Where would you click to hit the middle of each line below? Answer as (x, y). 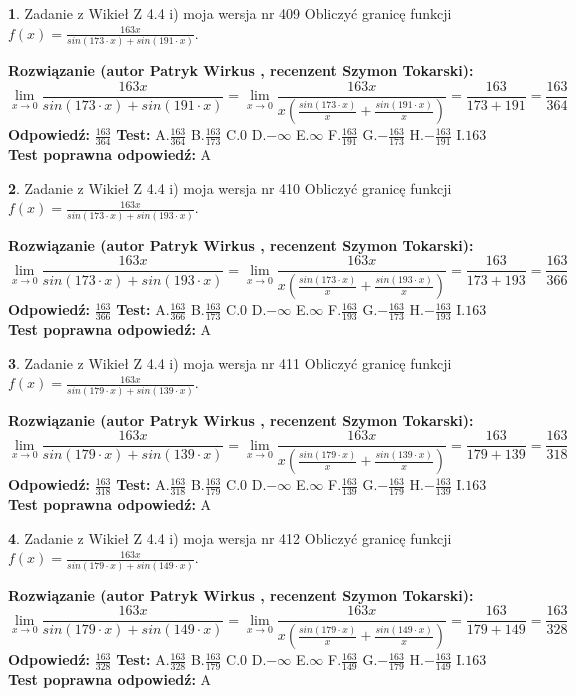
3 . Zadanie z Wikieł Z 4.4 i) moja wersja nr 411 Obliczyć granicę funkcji (230, 362)
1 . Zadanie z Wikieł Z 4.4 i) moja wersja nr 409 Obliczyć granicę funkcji (230, 13)
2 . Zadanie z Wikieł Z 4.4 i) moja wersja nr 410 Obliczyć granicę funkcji (230, 187)
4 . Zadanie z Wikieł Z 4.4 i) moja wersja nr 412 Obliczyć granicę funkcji (230, 537)
